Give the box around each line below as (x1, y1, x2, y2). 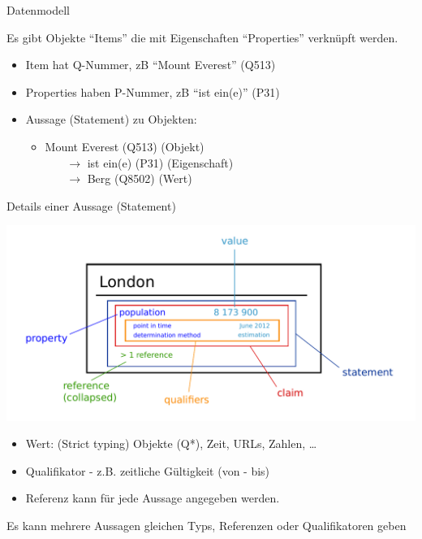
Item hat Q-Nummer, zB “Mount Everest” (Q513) (25, 56, 276, 73)
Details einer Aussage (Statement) (6, 197, 176, 214)
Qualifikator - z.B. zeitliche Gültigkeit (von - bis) (25, 462, 270, 479)
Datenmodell (6, 2, 70, 18)
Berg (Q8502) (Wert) (87, 170, 192, 187)
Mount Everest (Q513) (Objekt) (45, 137, 205, 154)
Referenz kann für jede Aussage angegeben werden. (25, 489, 280, 506)
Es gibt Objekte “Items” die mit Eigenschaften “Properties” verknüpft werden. (6, 28, 398, 46)
